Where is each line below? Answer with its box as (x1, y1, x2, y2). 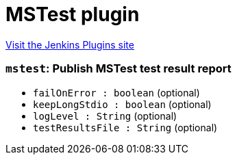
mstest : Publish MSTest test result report (5, 62, 232, 76)
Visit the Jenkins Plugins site (5, 38, 134, 51)
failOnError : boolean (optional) (33, 86, 200, 98)
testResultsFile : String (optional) (33, 121, 218, 133)
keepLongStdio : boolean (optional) (33, 98, 212, 110)
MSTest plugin (5, 3, 140, 26)
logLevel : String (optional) (33, 109, 177, 122)
